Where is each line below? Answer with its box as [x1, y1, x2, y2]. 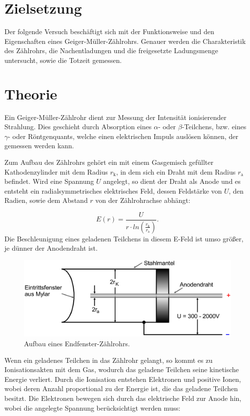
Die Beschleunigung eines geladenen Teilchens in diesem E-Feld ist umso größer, [4, 233, 244, 243]
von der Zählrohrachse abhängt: [95, 195, 190, 205]
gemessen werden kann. [4, 140, 74, 151]
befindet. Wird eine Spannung [4, 176, 94, 186]
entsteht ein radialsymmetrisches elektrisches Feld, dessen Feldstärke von [4, 185, 222, 196]
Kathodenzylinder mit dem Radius [4, 166, 108, 177]
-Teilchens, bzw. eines [182, 121, 247, 132]
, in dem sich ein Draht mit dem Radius [116, 166, 236, 177]
